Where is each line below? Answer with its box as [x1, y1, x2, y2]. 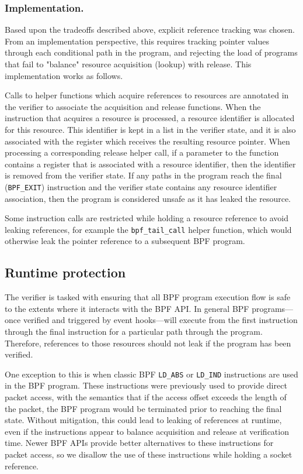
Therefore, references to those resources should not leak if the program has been [5, 336, 291, 349]
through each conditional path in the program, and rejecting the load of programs [5, 46, 298, 59]
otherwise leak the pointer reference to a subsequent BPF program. [5, 235, 245, 247]
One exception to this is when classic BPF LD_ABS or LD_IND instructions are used [5, 367, 298, 380]
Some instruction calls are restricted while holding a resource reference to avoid [5, 212, 288, 224]
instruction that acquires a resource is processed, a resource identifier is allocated [5, 112, 295, 124]
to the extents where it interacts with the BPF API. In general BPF [5, 302, 249, 314]
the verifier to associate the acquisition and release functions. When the [5, 100, 261, 112]
